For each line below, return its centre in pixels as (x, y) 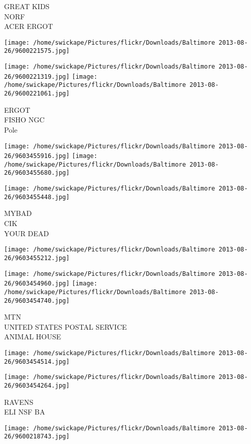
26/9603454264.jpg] (37, 385)
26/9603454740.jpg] (37, 300)
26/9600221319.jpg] (37, 76)
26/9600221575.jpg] (37, 51)
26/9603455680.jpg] (37, 173)
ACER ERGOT (29, 26)
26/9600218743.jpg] (37, 437)
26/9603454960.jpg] (37, 284)
